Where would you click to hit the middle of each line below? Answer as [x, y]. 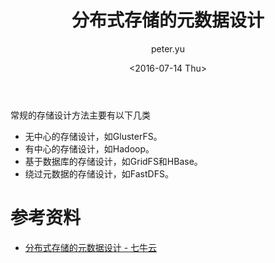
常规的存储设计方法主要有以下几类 [80, 115]
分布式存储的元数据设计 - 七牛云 [91, 247]
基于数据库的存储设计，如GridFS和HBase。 [113, 161]
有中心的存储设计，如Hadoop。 [89, 148]
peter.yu [168, 48]
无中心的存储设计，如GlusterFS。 [93, 136]
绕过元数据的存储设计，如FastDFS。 [99, 173]
